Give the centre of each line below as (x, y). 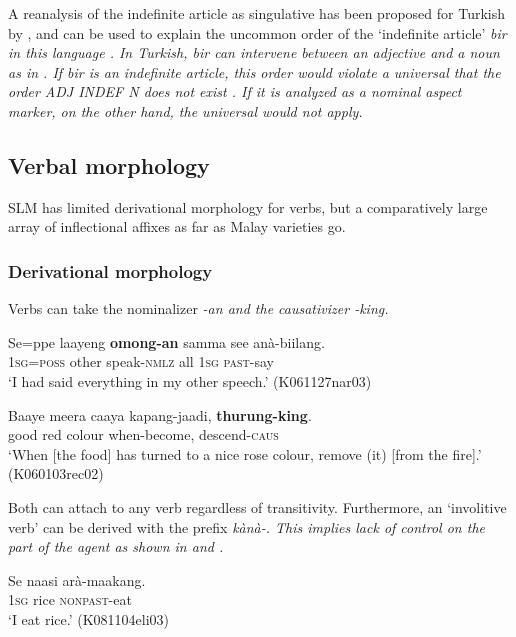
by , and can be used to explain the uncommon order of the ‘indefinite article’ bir (257, 32)
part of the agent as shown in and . (116, 546)
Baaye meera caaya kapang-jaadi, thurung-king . (160, 414)
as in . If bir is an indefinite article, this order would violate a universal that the (254, 71)
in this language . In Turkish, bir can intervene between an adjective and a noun (254, 52)
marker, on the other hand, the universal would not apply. (185, 110)
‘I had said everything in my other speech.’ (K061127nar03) (190, 380)
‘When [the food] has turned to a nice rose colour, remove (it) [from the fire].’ (245, 453)
